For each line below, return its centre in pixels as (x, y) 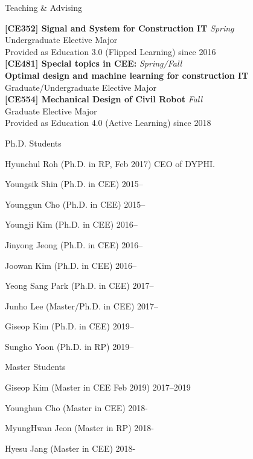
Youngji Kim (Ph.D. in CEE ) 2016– (71, 224)
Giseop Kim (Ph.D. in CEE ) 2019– (69, 326)
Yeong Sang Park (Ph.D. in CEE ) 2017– (79, 286)
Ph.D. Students (33, 143)
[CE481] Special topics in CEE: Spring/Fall (94, 63)
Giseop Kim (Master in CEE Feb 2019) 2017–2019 (98, 387)
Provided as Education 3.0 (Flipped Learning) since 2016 (110, 51)
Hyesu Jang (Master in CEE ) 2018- (70, 448)
